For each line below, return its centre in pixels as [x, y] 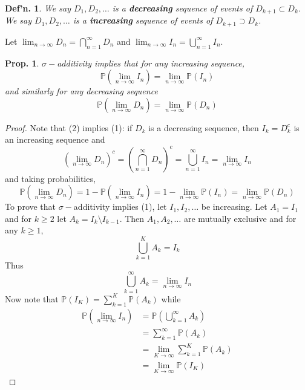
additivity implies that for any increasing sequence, [151, 63]
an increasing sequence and [55, 139]
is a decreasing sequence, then [204, 127]
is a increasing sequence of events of [143, 20]
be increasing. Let [234, 206]
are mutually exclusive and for [240, 218]
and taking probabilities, [50, 178]
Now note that [32, 298]
